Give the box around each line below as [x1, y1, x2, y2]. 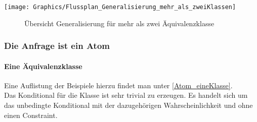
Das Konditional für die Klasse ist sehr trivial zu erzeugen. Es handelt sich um [4, 90, 248, 100]
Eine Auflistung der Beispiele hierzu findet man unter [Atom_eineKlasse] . [4, 80, 233, 90]
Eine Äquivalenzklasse [4, 60, 82, 71]
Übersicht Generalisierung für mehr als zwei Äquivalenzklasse [24, 18, 215, 28]
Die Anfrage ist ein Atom [4, 39, 110, 52]
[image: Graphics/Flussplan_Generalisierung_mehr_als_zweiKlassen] [4, 4, 236, 11]
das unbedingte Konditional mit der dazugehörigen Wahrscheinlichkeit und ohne [4, 100, 253, 110]
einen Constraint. [4, 109, 58, 120]
